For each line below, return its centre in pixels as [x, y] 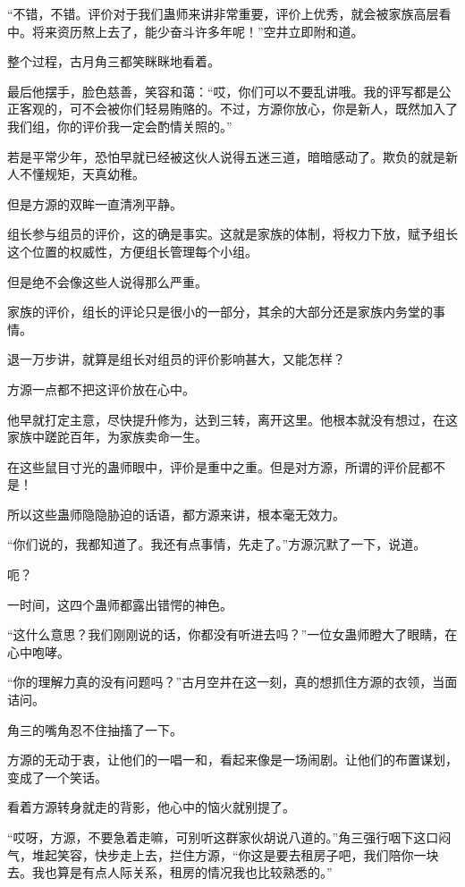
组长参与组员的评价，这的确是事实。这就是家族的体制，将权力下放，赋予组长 [232, 234]
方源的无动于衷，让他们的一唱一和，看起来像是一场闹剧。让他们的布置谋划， [232, 760]
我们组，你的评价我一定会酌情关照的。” [120, 126]
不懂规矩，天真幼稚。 [82, 174]
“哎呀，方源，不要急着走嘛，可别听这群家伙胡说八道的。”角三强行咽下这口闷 [229, 837]
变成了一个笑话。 [57, 777]
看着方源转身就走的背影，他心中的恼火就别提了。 [151, 807]
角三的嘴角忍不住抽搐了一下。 [95, 729]
